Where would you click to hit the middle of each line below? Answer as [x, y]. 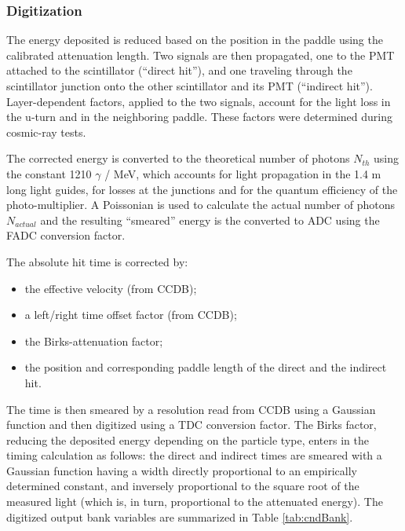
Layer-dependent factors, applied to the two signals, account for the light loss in [199, 101]
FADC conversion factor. [66, 235]
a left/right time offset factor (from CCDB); [131, 315]
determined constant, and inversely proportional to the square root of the [183, 486]
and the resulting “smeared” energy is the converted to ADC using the [210, 220]
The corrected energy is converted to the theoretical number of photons [178, 158]
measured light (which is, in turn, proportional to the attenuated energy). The [195, 502]
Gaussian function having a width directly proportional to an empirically [182, 470]
